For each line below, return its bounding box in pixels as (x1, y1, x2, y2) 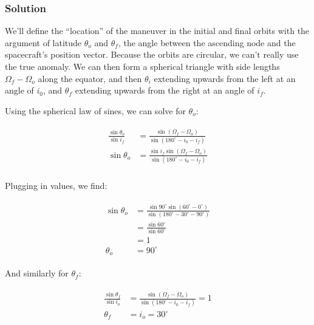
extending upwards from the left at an (154, 72, 296, 84)
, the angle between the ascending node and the (118, 36, 296, 49)
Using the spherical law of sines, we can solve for (5, 104, 186, 117)
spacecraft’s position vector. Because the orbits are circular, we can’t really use (5, 48, 299, 61)
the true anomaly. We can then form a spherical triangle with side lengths (5, 60, 280, 72)
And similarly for (5, 267, 69, 279)
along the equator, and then (38, 72, 142, 84)
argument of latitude (5, 36, 82, 49)
